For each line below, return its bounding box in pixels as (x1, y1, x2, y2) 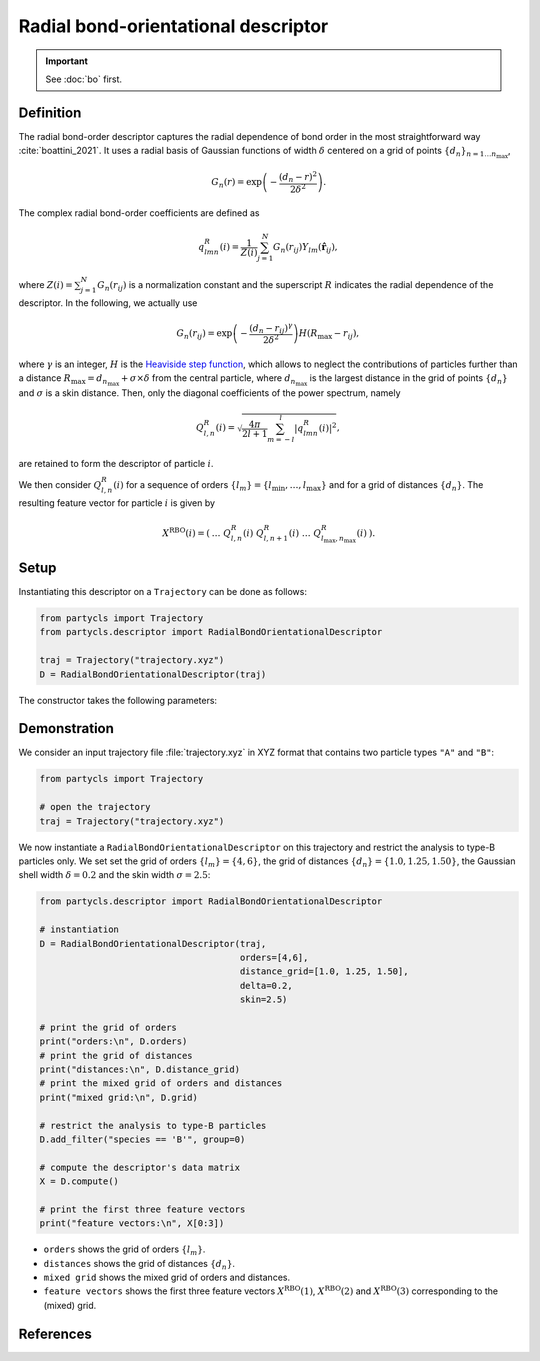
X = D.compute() (39, 1176, 120, 1187)
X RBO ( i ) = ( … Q (161, 526, 232, 539)
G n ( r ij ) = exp (176, 327, 233, 341)
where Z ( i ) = (18, 278, 74, 290)
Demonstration (18, 720, 115, 737)
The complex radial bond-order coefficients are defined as (18, 207, 260, 219)
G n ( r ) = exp (211, 176, 263, 190)
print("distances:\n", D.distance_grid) (39, 1064, 240, 1075)
